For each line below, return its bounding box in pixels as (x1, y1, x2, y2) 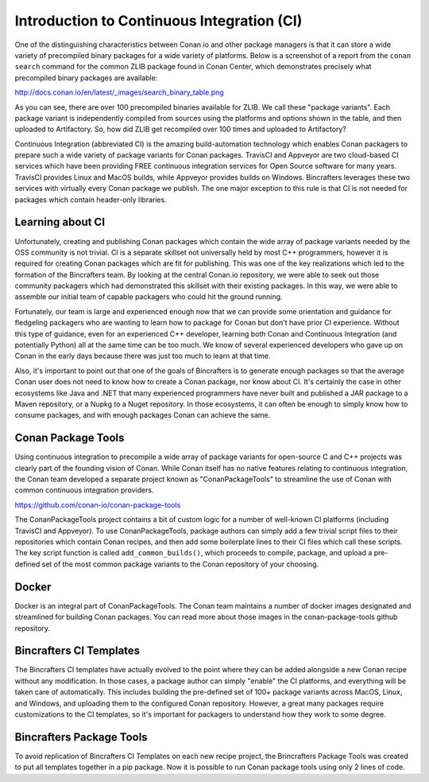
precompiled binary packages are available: (14, 72, 158, 83)
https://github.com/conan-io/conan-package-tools (14, 500, 181, 509)
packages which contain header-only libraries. (14, 195, 167, 204)
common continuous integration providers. (14, 485, 154, 495)
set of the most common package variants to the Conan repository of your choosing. (41, 559, 319, 569)
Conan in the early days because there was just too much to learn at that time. (14, 351, 271, 361)
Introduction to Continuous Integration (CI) (14, 12, 303, 29)
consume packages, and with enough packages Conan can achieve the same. (14, 410, 271, 420)
